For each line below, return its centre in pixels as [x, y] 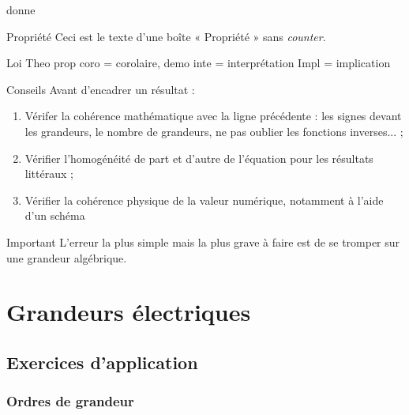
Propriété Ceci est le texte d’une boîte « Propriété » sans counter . [166, 36]
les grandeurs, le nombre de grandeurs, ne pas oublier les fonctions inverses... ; [214, 131]
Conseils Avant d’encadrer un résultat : [101, 89]
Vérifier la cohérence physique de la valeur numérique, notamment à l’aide [204, 200]
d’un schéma [55, 215]
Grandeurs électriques [129, 312]
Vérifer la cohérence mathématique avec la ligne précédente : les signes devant [213, 116]
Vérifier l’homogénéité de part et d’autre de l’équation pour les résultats [199, 158]
